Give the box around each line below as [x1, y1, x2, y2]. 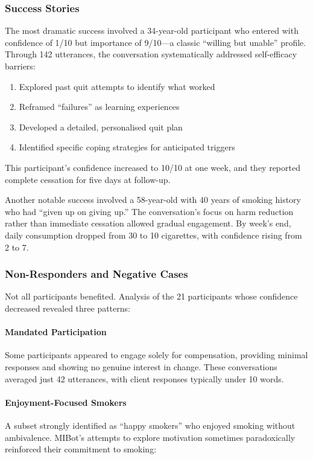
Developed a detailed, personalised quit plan [19, 120, 183, 133]
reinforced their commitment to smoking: [5, 443, 157, 455]
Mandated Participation [5, 326, 107, 338]
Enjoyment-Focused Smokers [5, 396, 127, 408]
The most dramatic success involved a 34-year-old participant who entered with [5, 24, 299, 37]
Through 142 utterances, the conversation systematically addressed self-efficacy [5, 48, 297, 60]
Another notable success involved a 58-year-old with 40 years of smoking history [5, 193, 301, 206]
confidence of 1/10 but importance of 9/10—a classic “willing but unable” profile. [5, 36, 306, 48]
